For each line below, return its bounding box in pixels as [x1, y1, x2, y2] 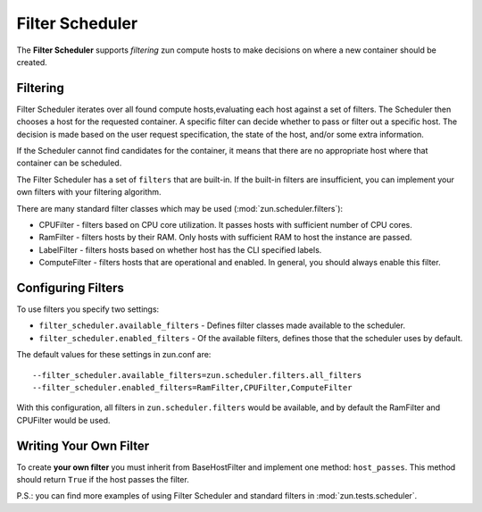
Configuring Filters [16, 280, 125, 295]
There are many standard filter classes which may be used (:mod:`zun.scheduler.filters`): [16, 203, 344, 214]
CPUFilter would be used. [16, 415, 111, 425]
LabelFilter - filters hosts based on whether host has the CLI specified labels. [38, 244, 322, 255]
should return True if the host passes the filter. [16, 474, 189, 485]
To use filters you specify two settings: [16, 304, 160, 315]
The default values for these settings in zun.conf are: [16, 349, 212, 360]
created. [16, 56, 48, 67]
